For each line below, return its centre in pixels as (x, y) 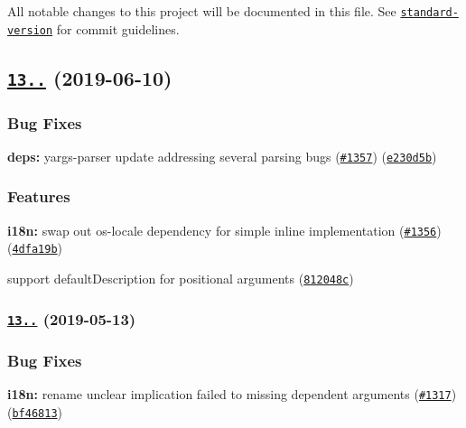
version (30, 30)
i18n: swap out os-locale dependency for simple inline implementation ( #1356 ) (224, 230)
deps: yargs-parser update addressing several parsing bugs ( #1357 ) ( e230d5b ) (222, 156)
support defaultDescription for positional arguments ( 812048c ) (181, 279)
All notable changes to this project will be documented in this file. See (202, 11)
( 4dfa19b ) (35, 248)
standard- (429, 13)
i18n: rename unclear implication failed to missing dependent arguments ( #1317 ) (232, 394)
